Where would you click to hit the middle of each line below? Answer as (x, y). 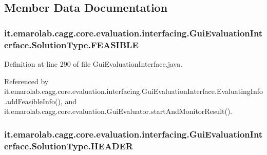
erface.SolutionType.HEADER (69, 146)
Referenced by (26, 81)
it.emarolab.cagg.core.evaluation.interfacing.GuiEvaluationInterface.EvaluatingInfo (133, 91)
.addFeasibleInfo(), (33, 101)
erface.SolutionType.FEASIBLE (71, 44)
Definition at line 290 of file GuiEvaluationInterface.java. (93, 63)
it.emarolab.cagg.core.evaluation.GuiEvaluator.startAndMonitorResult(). (118, 111)
